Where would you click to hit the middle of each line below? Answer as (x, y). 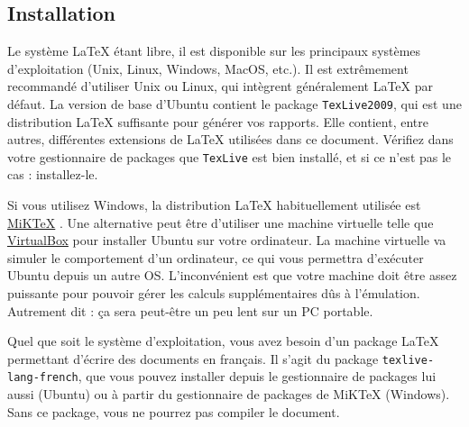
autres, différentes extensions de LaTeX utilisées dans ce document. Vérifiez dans (230, 139)
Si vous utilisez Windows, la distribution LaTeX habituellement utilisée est (214, 205)
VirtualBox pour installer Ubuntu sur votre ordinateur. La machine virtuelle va (227, 240)
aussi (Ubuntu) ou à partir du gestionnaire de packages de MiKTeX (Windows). (229, 394)
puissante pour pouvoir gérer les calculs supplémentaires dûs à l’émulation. (214, 293)
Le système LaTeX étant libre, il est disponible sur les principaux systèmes (214, 51)
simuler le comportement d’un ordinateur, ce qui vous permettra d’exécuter (216, 257)
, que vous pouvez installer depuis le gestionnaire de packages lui (257, 376)
